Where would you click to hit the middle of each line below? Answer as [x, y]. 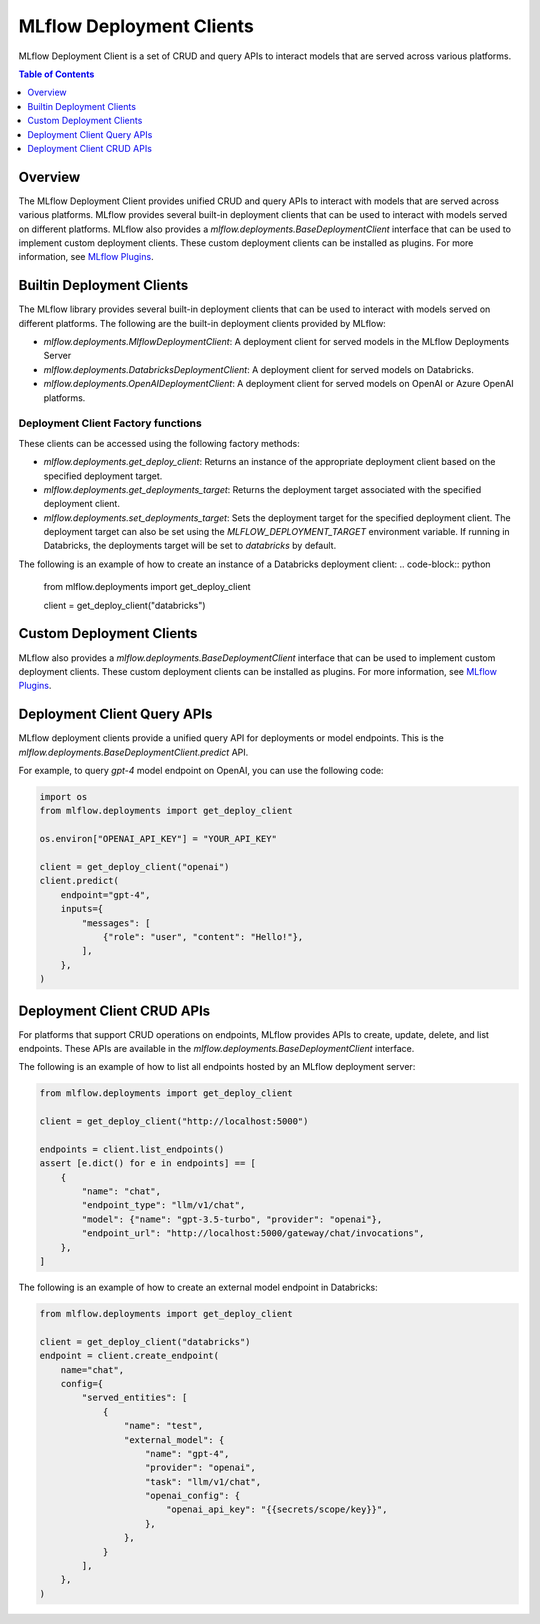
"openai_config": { [192, 1496]
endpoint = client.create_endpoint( [129, 1356]
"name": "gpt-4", [187, 1453]
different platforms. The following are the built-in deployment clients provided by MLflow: [202, 323]
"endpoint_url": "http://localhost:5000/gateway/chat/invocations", [253, 1233]
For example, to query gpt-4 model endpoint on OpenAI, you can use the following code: [201, 771]
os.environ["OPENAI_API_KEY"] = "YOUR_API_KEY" [158, 839]
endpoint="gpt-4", [105, 894]
